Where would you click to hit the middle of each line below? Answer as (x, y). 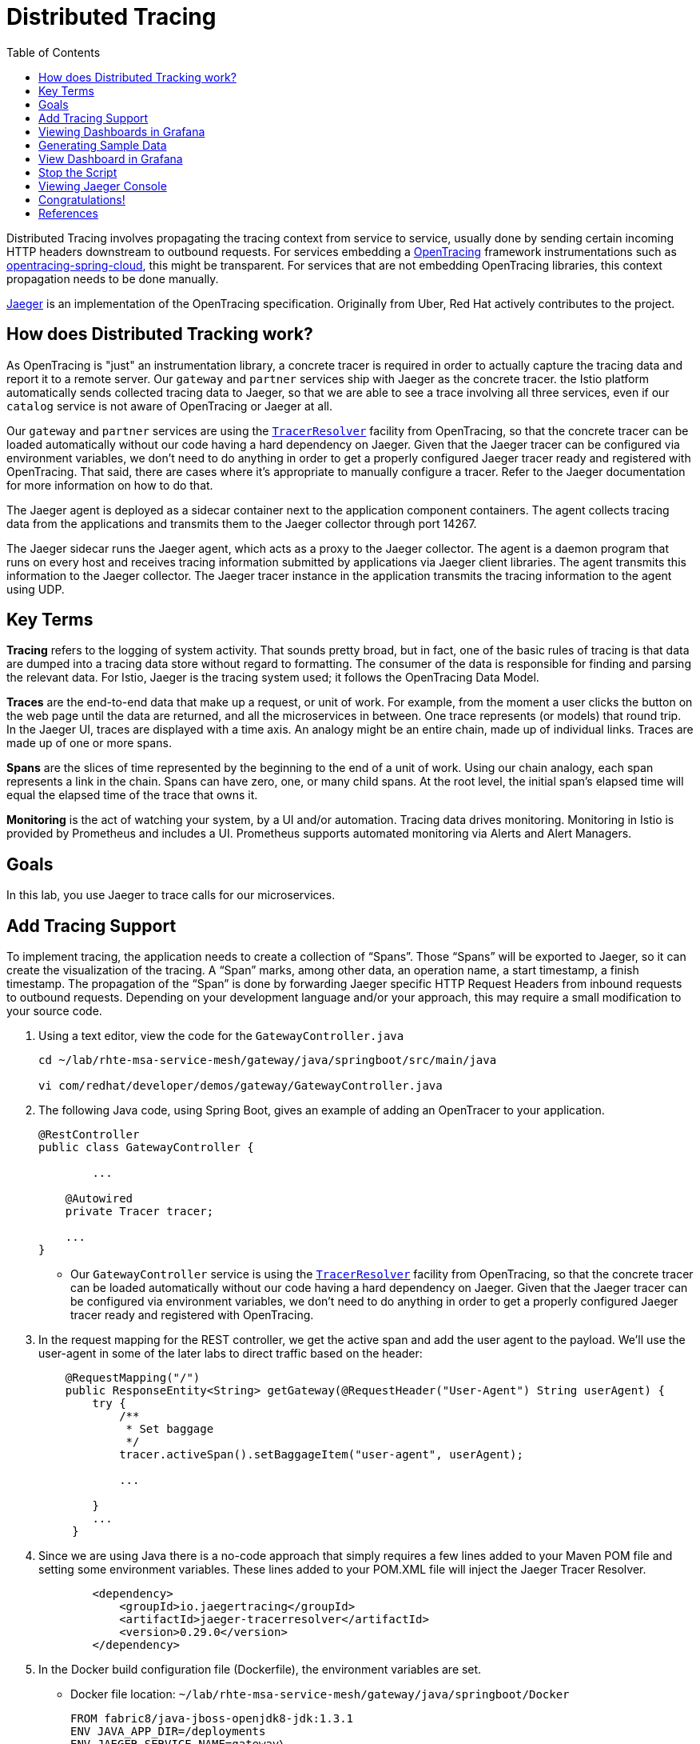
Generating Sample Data (103, 145)
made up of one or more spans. (89, 743)
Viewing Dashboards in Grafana (122, 131)
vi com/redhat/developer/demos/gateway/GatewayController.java (241, 1086)
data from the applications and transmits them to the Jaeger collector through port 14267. (242, 523)
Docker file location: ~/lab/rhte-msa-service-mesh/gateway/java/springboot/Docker (320, 1694)
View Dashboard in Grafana (111, 158)
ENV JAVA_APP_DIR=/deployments (168, 1732)
